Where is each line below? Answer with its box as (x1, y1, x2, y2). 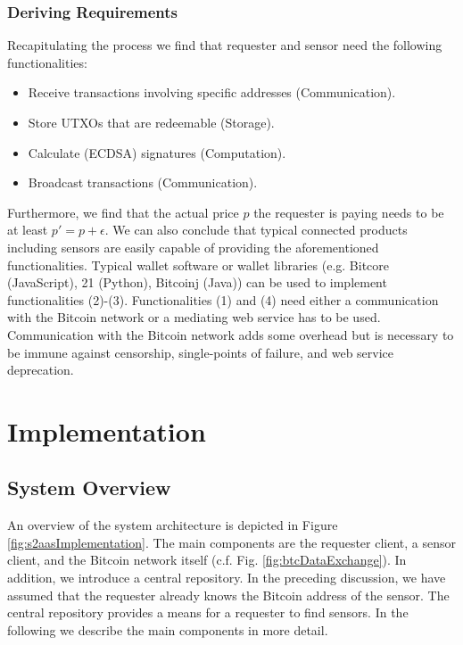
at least (7, 220, 48, 239)
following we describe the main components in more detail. (7, 620, 328, 639)
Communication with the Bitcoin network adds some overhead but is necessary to (7, 325, 454, 343)
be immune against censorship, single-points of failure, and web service (7, 343, 394, 361)
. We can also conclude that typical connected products (104, 220, 408, 239)
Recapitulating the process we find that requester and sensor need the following (7, 36, 442, 54)
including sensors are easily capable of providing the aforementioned (7, 237, 379, 256)
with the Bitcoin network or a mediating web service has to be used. (7, 308, 381, 327)
